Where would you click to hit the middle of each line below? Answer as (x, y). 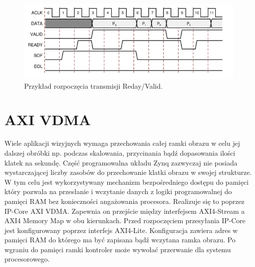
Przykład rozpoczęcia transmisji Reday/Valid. (94, 85)
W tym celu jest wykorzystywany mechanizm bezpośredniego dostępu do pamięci (127, 182)
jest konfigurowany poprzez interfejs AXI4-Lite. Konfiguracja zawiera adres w (121, 230)
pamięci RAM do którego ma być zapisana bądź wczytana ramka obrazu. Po (120, 240)
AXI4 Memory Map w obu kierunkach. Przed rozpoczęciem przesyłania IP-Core (125, 220)
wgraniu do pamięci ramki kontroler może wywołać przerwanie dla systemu (118, 249)
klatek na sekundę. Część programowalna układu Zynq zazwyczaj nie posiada (121, 162)
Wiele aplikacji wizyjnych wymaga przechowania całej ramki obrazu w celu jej (122, 143)
